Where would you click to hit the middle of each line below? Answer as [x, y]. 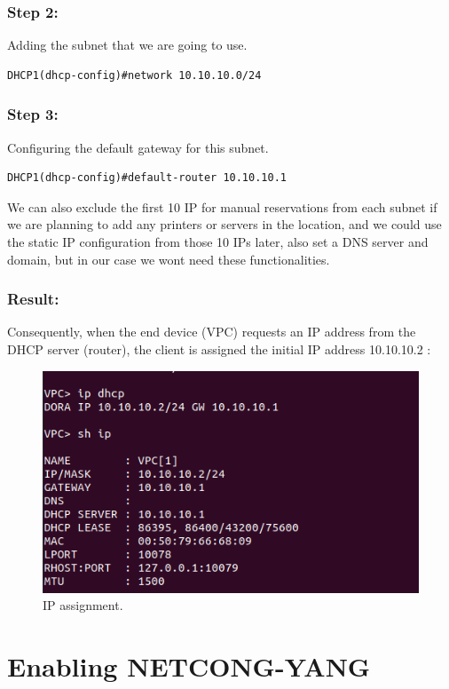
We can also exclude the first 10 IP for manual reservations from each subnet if [222, 206]
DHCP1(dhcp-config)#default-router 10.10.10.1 [147, 178]
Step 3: [33, 114]
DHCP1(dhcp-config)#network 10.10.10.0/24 [134, 75]
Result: [33, 299]
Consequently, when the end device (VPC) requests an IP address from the [212, 332]
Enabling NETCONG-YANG [189, 666]
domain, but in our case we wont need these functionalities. [169, 259]
